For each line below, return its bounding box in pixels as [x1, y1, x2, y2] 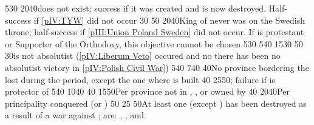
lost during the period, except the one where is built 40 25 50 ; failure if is [5, 73, 275, 86]
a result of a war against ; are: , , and [5, 109, 144, 121]
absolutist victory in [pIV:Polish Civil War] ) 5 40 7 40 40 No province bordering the [5, 61, 309, 73]
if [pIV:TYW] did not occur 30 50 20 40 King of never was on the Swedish [33, 13, 305, 26]
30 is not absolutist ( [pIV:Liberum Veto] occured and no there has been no [5, 49, 281, 62]
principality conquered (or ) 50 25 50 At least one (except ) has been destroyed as [5, 96, 307, 109]
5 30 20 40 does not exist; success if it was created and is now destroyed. [5, 2, 266, 14]
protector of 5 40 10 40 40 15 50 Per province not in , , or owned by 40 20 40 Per [5, 85, 290, 98]
